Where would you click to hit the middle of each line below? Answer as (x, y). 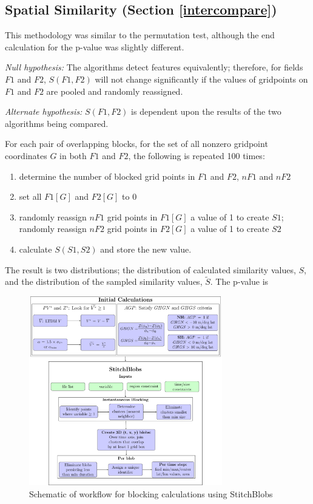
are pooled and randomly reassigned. (115, 91)
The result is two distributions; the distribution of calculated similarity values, (150, 269)
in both (73, 155)
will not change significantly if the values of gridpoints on (201, 79)
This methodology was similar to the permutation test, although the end (140, 35)
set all (30, 196)
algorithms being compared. (57, 123)
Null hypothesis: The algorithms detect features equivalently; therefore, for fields (154, 67)
